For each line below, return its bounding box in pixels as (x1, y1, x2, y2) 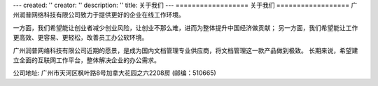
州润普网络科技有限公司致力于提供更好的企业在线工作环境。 (13, 10, 185, 19)
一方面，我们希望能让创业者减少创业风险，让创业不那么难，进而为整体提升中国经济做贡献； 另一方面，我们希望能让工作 (13, 23, 358, 31)
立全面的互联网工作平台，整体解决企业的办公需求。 (13, 56, 160, 64)
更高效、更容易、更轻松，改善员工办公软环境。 (13, 34, 148, 42)
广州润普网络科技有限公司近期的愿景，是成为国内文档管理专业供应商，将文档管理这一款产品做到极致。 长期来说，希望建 (13, 46, 358, 55)
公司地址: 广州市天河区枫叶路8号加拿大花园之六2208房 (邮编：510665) (13, 69, 216, 77)
